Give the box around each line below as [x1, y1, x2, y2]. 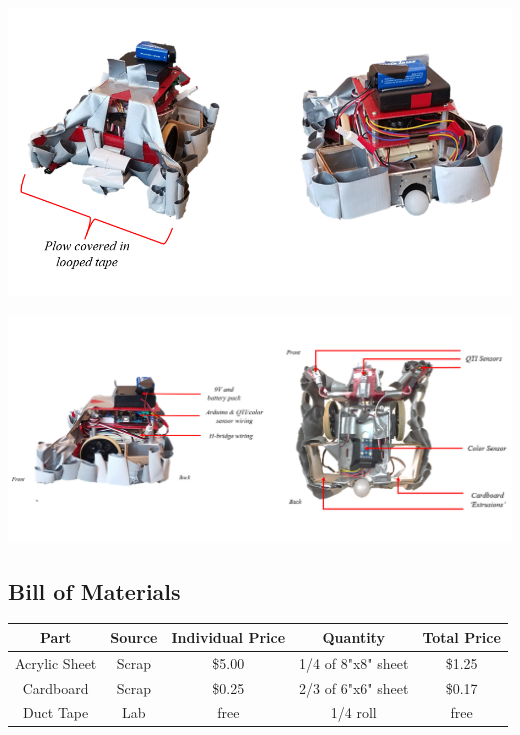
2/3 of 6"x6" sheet [299, 677, 409, 698]
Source [110, 626, 158, 647]
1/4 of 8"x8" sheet [299, 652, 409, 673]
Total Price [422, 626, 501, 647]
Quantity [322, 626, 385, 647]
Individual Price [171, 626, 286, 647]
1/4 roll [330, 702, 377, 723]
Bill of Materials [8, 575, 181, 606]
